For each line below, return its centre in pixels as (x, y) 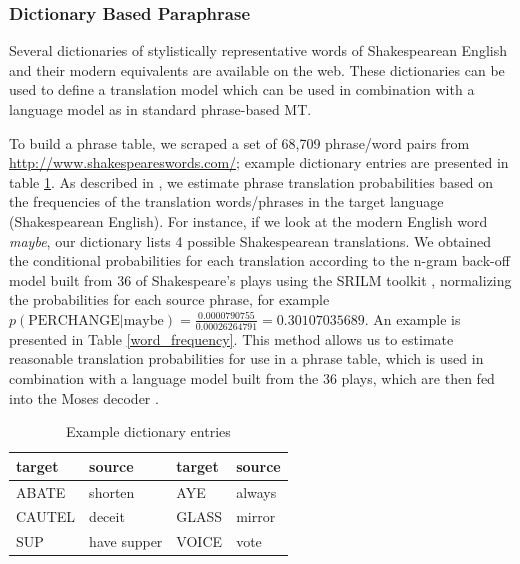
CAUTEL (46, 516)
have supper (126, 541)
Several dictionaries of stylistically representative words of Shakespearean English (258, 50)
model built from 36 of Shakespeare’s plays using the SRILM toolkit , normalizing (260, 279)
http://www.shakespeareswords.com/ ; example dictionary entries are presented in (259, 162)
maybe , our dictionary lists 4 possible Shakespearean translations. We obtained (250, 240)
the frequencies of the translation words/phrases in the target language (226, 201)
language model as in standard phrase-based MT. (160, 109)
